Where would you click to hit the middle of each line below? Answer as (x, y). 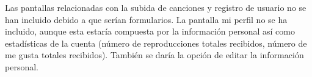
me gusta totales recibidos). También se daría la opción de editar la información (154, 55)
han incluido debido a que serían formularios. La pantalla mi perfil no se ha (146, 19)
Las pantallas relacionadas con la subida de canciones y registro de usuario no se (156, 7)
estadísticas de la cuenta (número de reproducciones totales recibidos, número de (156, 43)
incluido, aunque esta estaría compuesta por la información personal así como (150, 31)
